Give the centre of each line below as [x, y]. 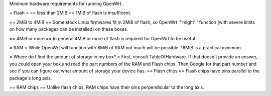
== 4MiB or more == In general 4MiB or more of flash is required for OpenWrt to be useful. [103, 38]
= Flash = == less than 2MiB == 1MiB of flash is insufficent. [70, 13]
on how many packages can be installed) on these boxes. [69, 29]
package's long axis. [31, 78]
